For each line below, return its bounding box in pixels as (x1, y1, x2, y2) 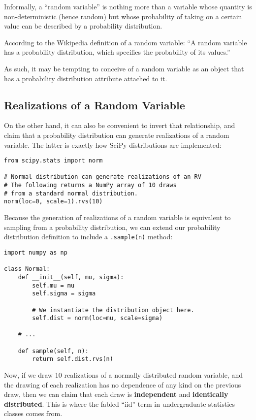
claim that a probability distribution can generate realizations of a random (4, 129, 229, 140)
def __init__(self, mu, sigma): (18, 273, 124, 281)
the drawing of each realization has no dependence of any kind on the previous (4, 379, 241, 389)
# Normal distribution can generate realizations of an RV (4, 173, 201, 181)
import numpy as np (4, 249, 67, 256)
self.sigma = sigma (32, 290, 96, 297)
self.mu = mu (32, 282, 75, 289)
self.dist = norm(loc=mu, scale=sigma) (32, 315, 163, 322)
